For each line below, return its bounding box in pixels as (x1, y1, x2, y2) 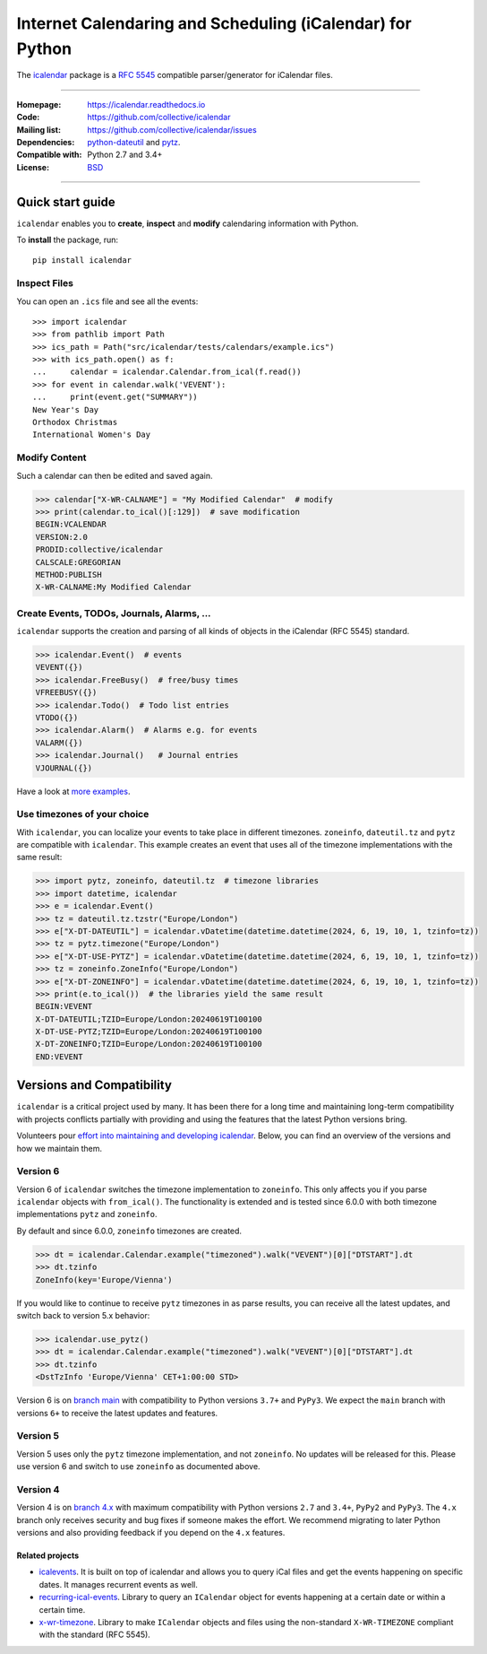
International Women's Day (32, 430, 151, 440)
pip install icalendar (32, 256, 132, 266)
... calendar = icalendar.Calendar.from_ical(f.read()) (32, 367, 302, 377)
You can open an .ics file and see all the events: (16, 296, 199, 307)
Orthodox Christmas (32, 417, 118, 428)
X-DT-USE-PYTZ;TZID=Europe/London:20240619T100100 (35, 1027, 263, 1037)
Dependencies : (16, 136, 75, 147)
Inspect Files (16, 277, 73, 290)
